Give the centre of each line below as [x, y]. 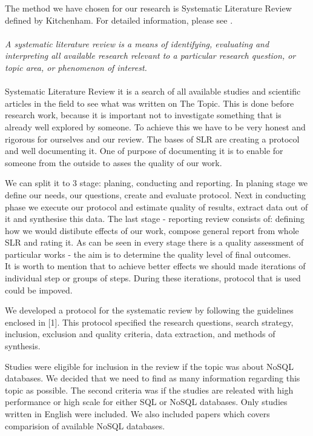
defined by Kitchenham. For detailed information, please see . [119, 20]
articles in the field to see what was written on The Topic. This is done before [150, 103]
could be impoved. [39, 290]
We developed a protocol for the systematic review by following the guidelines [149, 310]
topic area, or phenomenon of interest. [76, 67]
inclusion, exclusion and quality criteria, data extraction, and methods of [140, 334]
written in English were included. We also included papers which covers [137, 414]
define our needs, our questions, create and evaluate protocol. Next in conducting [156, 194]
